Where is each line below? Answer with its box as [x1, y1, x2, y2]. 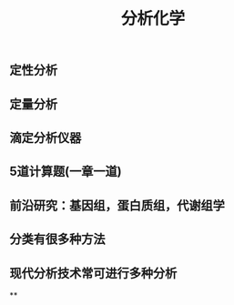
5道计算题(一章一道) [9, 164, 122, 179]
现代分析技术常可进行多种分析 [9, 265, 178, 280]
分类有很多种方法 [9, 231, 106, 247]
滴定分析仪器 [9, 129, 82, 146]
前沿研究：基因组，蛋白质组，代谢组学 [9, 198, 225, 213]
